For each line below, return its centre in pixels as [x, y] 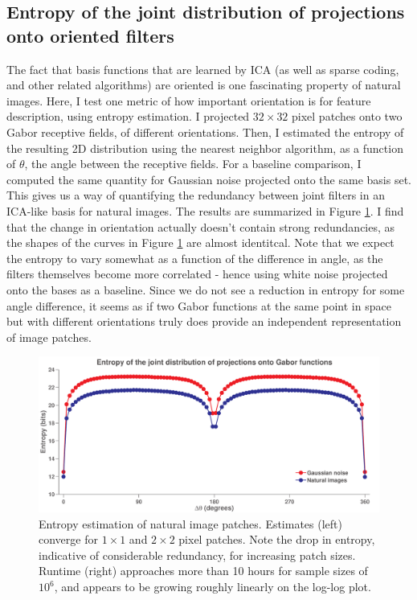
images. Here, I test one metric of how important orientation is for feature [189, 100]
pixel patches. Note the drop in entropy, [277, 539]
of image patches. [49, 337]
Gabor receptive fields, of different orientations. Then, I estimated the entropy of [205, 132]
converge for [68, 539]
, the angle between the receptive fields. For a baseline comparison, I [193, 164]
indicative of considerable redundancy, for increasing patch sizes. [197, 555]
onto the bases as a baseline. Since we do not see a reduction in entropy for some [206, 289]
